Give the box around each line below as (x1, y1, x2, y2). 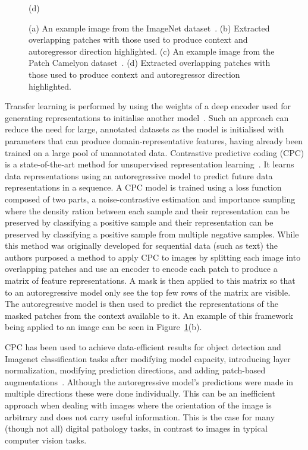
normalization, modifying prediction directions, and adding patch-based (5, 364, 266, 376)
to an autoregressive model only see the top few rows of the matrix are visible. (5, 286, 291, 298)
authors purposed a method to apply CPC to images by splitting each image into (5, 251, 301, 263)
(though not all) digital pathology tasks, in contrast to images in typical (5, 422, 268, 435)
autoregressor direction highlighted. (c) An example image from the (29, 45, 275, 57)
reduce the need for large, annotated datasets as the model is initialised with (5, 123, 284, 135)
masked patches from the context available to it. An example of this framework (5, 309, 293, 321)
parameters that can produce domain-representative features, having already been (5, 134, 303, 147)
